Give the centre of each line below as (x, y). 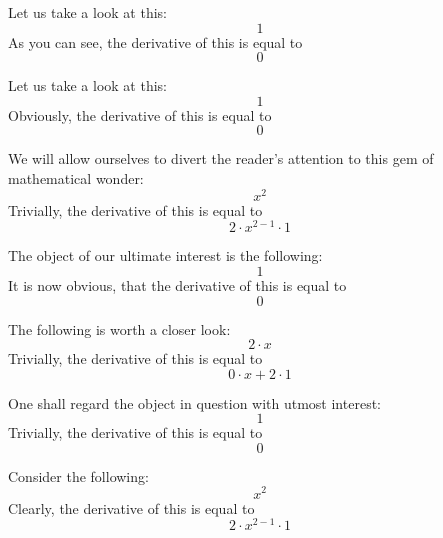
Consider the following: (78, 475)
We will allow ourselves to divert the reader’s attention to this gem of (221, 158)
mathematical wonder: (76, 177)
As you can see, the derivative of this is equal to (155, 41)
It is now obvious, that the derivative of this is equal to (177, 284)
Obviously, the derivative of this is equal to (140, 114)
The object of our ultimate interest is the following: (165, 255)
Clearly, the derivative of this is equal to (131, 507)
